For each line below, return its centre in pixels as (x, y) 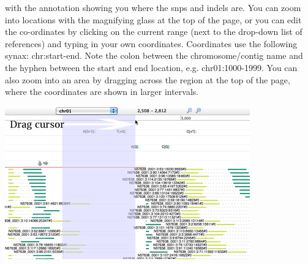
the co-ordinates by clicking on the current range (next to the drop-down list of (154, 32)
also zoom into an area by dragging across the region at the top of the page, (148, 79)
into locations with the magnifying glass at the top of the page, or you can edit (153, 19)
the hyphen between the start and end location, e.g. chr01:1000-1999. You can (151, 67)
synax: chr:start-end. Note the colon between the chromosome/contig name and (154, 55)
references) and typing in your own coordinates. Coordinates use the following (151, 43)
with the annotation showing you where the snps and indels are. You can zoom (153, 7)
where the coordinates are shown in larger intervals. (102, 92)
